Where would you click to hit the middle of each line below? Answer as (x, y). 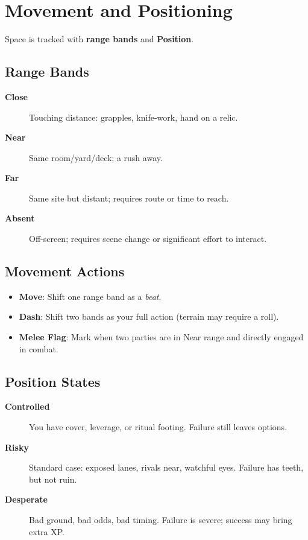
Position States (53, 381)
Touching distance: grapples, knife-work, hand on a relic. (134, 117)
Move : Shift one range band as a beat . (90, 296)
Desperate (26, 499)
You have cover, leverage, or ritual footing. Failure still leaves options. (158, 427)
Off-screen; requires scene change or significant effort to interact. (148, 239)
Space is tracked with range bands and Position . (99, 39)
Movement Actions (65, 271)
